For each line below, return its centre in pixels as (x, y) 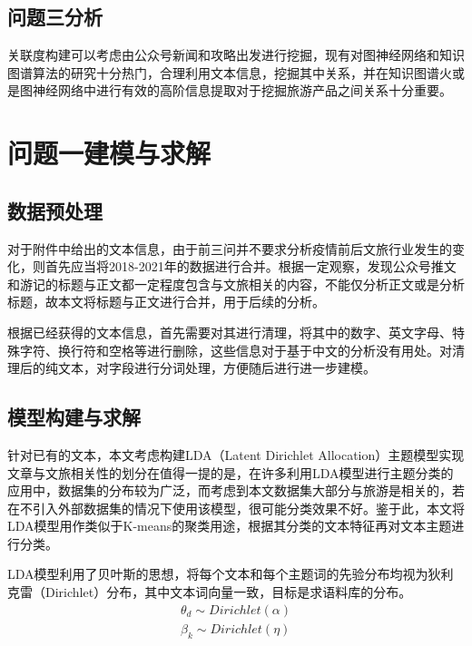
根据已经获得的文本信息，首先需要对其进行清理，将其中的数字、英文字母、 (230, 332)
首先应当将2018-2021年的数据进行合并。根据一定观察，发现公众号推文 (251, 266)
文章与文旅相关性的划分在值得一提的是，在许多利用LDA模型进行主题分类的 (231, 472)
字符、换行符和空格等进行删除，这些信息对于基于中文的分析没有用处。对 (236, 350)
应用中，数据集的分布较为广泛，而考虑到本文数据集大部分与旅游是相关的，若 (236, 490)
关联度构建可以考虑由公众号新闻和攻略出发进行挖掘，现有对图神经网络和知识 (236, 55)
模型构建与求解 (74, 417)
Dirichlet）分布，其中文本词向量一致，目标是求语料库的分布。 (228, 592)
